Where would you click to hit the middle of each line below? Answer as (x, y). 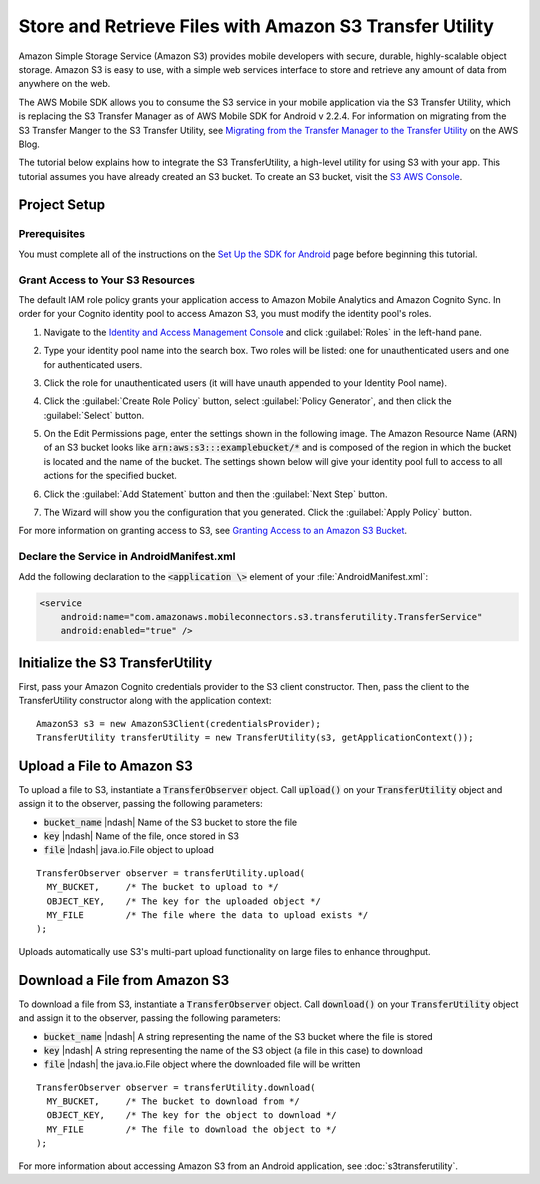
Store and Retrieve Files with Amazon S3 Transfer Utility (256, 26)
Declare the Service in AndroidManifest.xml (127, 557)
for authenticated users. (93, 364)
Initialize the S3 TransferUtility (115, 662)
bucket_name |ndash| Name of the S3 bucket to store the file (170, 822)
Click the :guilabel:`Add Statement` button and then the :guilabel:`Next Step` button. (215, 494)
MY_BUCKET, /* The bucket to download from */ (173, 1101)
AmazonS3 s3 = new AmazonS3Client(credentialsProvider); (179, 723)
